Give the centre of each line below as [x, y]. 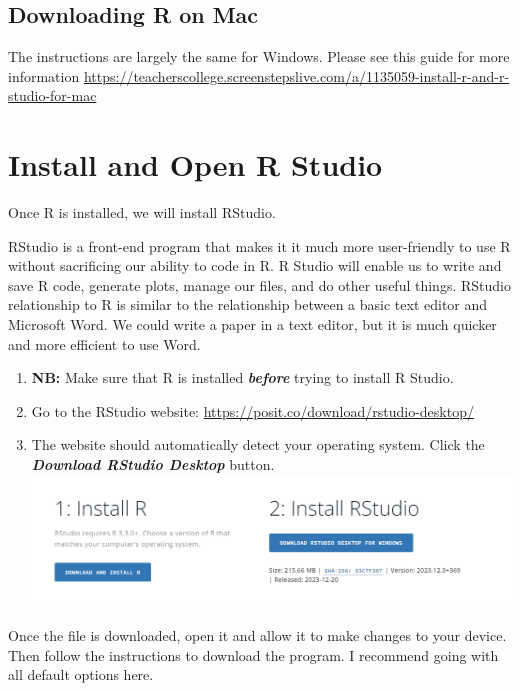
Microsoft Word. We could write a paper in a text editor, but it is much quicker [252, 324]
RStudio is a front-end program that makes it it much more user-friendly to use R [259, 245]
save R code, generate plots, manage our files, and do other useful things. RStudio [259, 284]
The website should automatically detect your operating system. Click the [258, 444]
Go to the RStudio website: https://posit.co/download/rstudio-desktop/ [252, 410]
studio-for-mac [52, 95]
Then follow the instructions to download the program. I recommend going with [253, 654]
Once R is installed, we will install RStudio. [142, 212]
